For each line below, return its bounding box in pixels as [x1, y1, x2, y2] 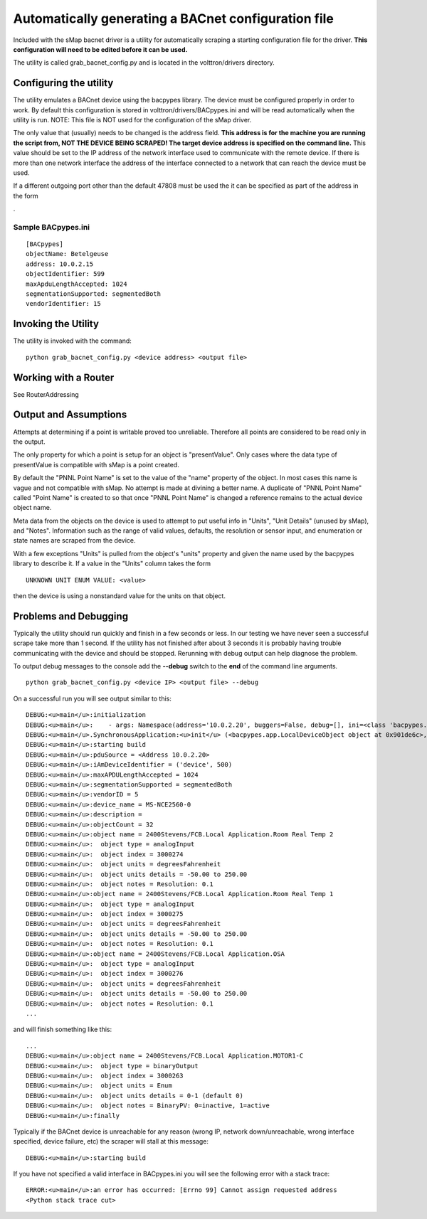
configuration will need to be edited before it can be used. [13, 45, 188, 53]
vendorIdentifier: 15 [26, 299, 101, 308]
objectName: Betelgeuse [26, 250, 109, 258]
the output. [13, 437, 46, 446]
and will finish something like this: [13, 1025, 112, 1034]
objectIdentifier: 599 [26, 270, 105, 278]
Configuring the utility [13, 77, 114, 89]
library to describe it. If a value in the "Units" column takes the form [13, 559, 211, 568]
